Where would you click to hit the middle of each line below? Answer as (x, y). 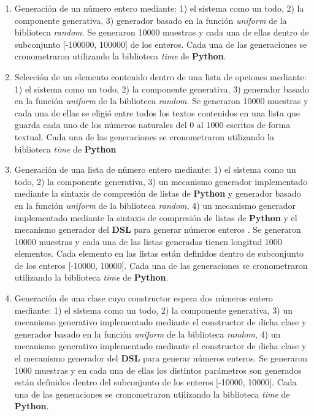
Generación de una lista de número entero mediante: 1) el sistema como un (155, 169)
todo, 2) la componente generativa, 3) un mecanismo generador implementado (161, 181)
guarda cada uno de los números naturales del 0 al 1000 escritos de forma (152, 125)
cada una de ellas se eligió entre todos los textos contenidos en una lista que (157, 112)
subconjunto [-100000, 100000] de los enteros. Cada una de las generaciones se (161, 44)
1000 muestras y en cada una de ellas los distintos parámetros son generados (158, 370)
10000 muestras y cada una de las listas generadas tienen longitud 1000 (148, 241)
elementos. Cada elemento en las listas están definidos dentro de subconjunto (159, 253)
